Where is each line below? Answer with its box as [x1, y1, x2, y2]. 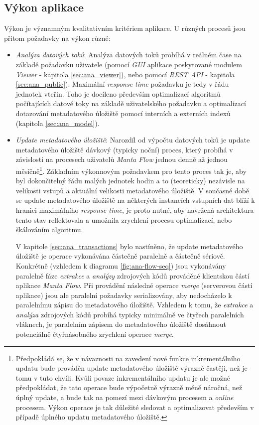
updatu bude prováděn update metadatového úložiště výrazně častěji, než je [15, 363, 248, 373]
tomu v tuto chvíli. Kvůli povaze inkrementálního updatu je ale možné [15, 372, 230, 383]
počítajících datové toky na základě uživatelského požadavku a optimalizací [15, 98, 246, 109]
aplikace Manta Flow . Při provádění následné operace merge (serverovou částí [15, 280, 253, 290]
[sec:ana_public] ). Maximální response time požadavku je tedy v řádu [15, 79, 229, 89]
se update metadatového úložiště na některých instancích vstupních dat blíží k [15, 195, 255, 205]
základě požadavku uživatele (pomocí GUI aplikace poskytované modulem [15, 59, 242, 69]
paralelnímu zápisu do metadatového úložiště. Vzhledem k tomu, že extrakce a [15, 299, 254, 310]
